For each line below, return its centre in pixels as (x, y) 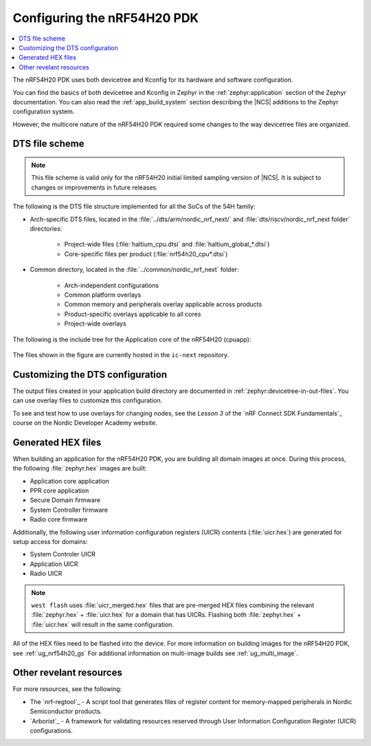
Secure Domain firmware (65, 500)
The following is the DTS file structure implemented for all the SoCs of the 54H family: (134, 207)
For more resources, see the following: (67, 689)
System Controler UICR (63, 554)
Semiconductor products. (66, 712)
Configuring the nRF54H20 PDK (106, 18)
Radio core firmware (59, 519)
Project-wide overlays (95, 324)
